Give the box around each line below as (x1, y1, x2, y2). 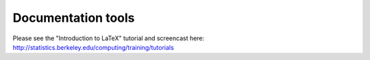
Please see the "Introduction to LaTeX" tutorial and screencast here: (12, 34, 205, 42)
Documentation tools (12, 10, 135, 25)
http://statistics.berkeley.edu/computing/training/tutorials (12, 43, 174, 51)
